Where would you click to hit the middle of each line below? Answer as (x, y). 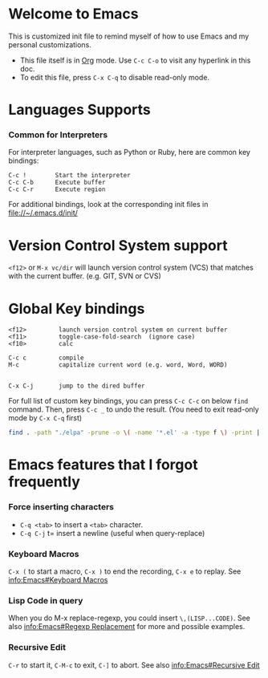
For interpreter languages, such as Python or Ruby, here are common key (130, 152)
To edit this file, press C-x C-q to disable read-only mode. (115, 77)
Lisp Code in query (46, 600)
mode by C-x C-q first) (45, 418)
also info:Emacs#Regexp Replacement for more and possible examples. (127, 627)
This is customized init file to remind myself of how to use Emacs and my (129, 36)
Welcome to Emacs (73, 14)
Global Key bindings (77, 309)
